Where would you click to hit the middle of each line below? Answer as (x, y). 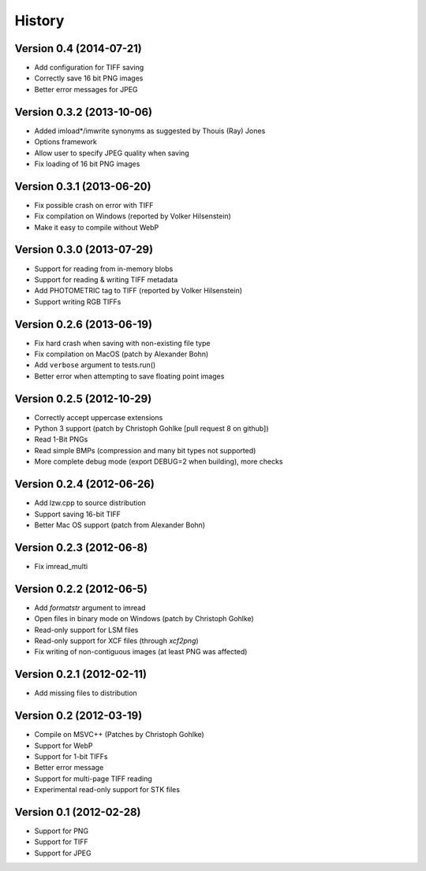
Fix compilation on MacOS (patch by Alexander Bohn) (121, 354)
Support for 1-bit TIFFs (71, 756)
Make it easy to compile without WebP (97, 227)
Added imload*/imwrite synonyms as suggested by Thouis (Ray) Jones (150, 131)
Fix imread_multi (61, 566)
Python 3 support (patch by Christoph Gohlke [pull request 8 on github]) (151, 429)
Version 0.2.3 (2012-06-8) (81, 547)
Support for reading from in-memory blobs (104, 269)
